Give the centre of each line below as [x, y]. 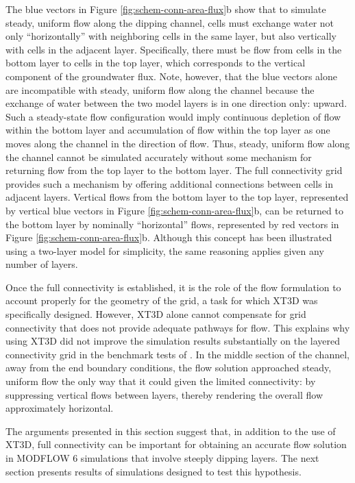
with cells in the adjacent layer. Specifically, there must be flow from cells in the [174, 49]
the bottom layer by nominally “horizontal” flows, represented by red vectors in [172, 224]
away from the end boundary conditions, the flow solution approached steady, [169, 368]
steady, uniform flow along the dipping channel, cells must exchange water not [170, 22]
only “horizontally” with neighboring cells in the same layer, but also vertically [171, 36]
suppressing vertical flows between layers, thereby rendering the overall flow [164, 394]
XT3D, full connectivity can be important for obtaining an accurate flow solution [176, 444]
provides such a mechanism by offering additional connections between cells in [169, 183]
